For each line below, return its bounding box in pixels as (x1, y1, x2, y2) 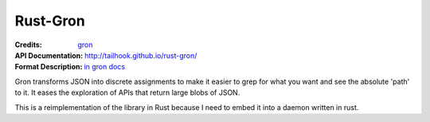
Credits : (14, 40, 43, 49)
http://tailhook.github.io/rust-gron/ (84, 50, 197, 60)
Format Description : (14, 62, 83, 72)
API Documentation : (14, 50, 84, 60)
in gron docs (84, 62, 126, 72)
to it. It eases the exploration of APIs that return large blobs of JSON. (14, 88, 240, 97)
